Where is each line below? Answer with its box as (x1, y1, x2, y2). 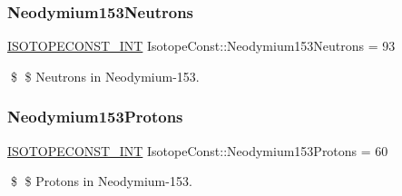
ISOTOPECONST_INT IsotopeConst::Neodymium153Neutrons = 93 (7, 36, 396, 55)
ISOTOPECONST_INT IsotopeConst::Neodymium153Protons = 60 (7, 141, 388, 160)
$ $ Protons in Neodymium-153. (10, 171, 192, 191)
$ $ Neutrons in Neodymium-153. (10, 66, 200, 85)
